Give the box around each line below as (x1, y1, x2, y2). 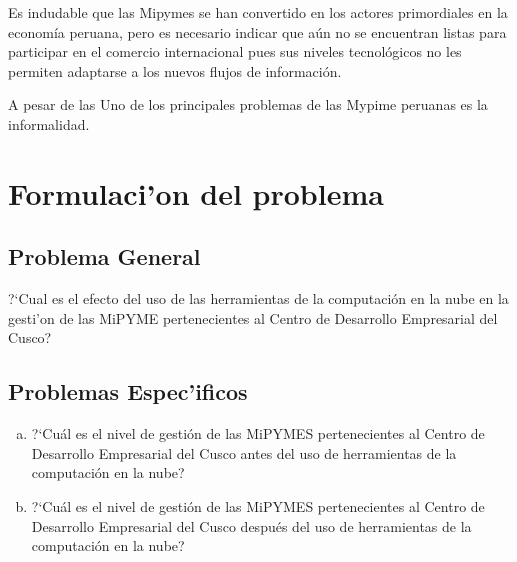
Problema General (8, 241, 201, 272)
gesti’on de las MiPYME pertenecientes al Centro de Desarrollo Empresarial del (8, 307, 498, 328)
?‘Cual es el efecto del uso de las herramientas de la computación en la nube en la (8, 288, 509, 309)
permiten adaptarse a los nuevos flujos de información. (8, 60, 342, 81)
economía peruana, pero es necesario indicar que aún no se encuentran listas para (8, 21, 507, 42)
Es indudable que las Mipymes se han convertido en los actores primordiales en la (8, 2, 508, 22)
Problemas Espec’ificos (8, 376, 248, 407)
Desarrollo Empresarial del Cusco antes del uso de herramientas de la (31, 442, 457, 463)
